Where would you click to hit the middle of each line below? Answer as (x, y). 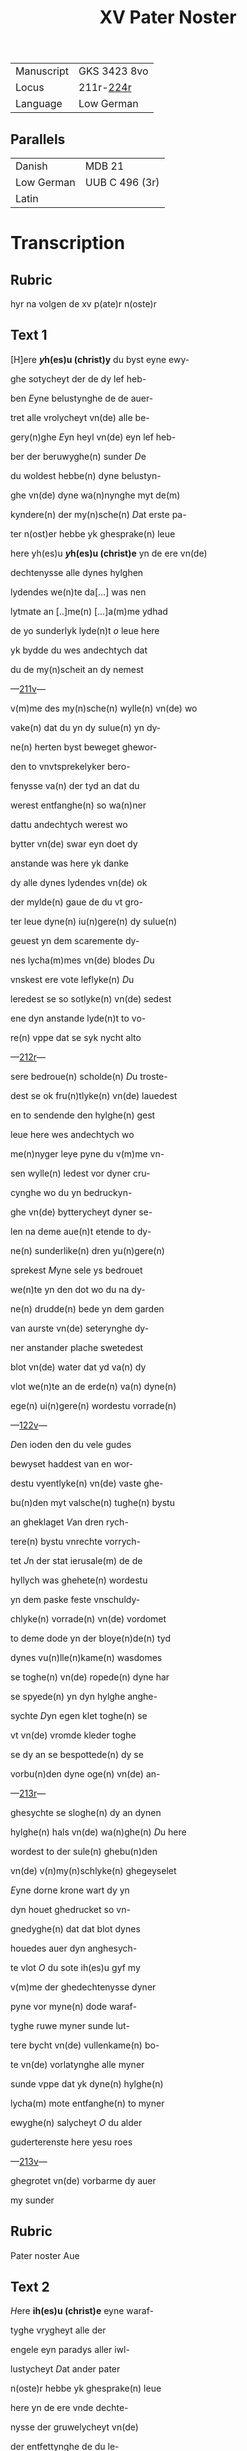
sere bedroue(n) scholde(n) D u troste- (89, 1076)
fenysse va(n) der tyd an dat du (75, 785)
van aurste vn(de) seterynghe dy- (80, 1328)
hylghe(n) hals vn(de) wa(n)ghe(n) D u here (98, 1832)
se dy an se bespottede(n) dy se (77, 1754)
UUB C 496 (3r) (122, 182)
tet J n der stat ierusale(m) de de (76, 1560)
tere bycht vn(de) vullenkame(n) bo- (85, 2045)
